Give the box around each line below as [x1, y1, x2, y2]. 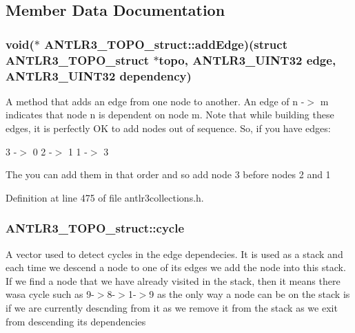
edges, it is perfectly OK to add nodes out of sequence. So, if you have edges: [6, 121, 331, 136]
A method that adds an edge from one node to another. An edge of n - [6, 94, 305, 108]
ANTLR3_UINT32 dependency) [6, 67, 192, 84]
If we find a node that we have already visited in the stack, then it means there [6, 273, 341, 288]
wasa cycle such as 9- [6, 287, 94, 301]
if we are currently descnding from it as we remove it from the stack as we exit [6, 301, 338, 314]
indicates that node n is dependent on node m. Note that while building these [6, 107, 334, 122]
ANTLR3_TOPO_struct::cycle [6, 219, 185, 237]
